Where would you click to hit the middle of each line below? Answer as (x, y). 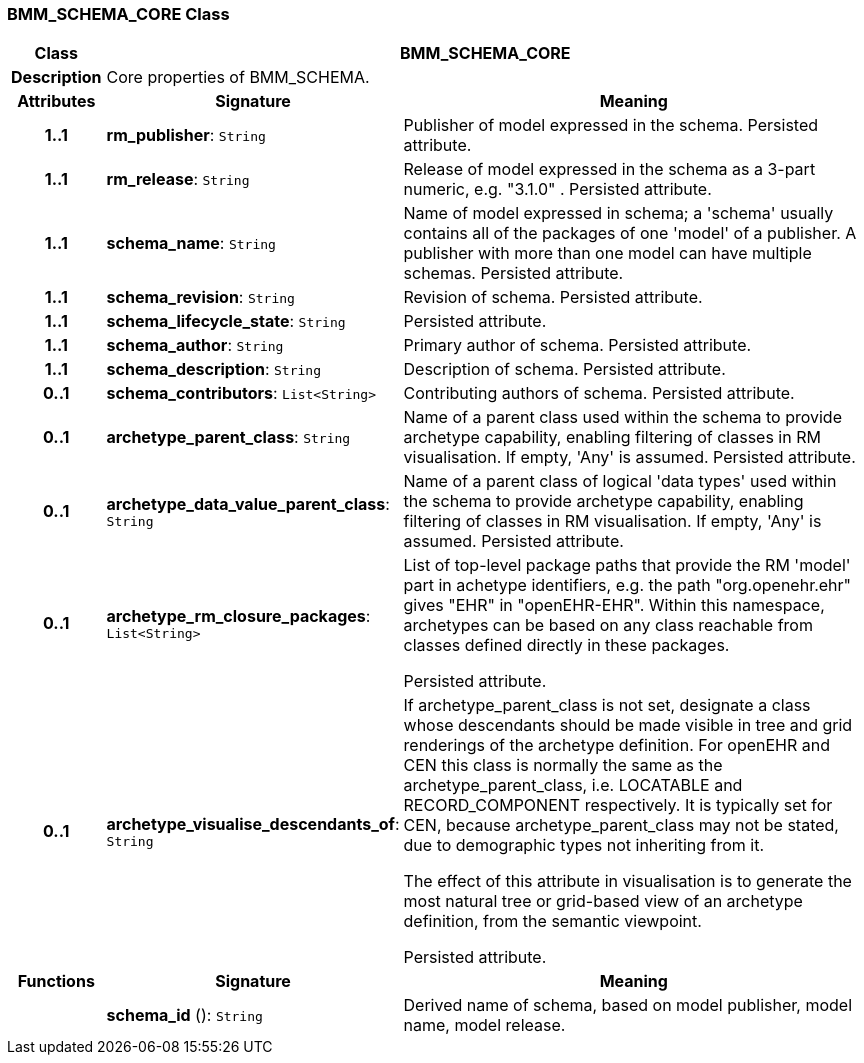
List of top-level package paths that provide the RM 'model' (627, 565)
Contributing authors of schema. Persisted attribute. (599, 393)
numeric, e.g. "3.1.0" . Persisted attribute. (557, 189)
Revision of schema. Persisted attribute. (553, 297)
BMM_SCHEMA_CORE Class (118, 14)
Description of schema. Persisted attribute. (564, 369)
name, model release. (484, 1025)
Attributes (56, 101)
